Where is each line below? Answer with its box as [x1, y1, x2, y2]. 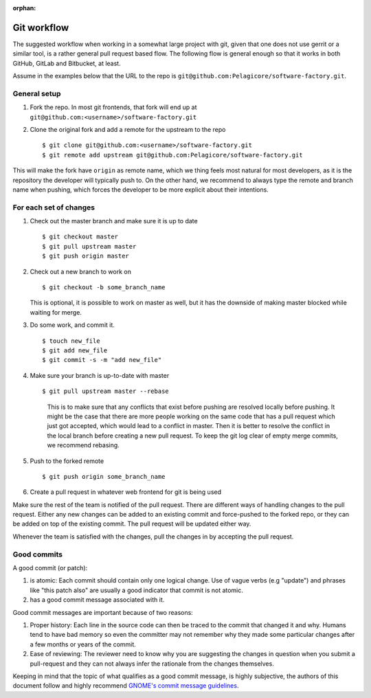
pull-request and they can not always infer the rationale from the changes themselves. [30, 660, 274, 668]
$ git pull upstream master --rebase [42, 387, 170, 395]
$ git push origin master [42, 252, 130, 260]
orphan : [12, 4, 36, 12]
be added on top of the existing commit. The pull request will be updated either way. [12, 519, 251, 528]
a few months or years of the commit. [30, 640, 137, 649]
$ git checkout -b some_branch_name [42, 284, 166, 291]
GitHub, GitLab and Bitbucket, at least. [12, 59, 121, 67]
